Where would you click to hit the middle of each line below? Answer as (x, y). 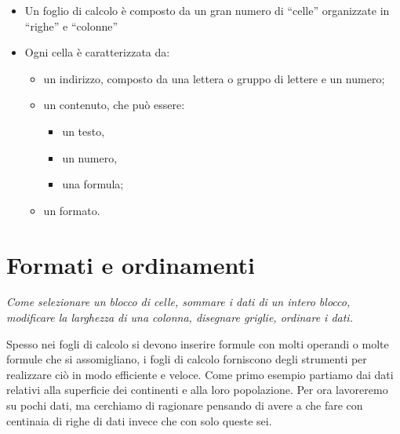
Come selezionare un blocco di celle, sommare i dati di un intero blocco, (178, 302)
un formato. (72, 210)
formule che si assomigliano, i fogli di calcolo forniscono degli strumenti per (187, 359)
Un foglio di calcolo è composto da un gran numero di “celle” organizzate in (207, 10)
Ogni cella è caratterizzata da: (97, 52)
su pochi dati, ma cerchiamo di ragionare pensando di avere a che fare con (185, 405)
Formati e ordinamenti (131, 264)
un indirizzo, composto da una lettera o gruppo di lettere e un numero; (214, 78)
